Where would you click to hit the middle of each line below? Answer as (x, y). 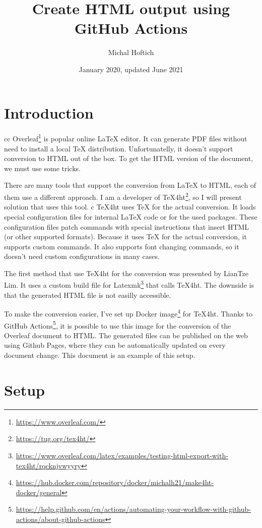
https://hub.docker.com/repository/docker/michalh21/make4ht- (115, 482)
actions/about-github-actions (60, 519)
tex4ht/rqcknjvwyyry (49, 465)
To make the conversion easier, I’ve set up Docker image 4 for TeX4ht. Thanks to (128, 313)
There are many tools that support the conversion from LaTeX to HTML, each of (130, 185)
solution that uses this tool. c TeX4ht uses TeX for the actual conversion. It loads (130, 207)
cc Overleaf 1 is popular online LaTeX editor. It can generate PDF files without (126, 138)
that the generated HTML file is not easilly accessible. (88, 295)
